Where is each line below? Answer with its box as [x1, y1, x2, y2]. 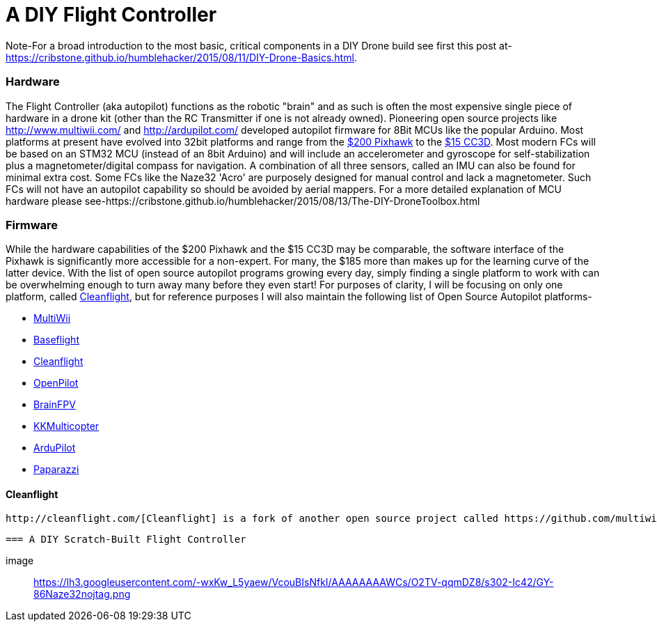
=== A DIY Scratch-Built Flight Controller [6, 534, 246, 545]
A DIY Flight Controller [6, 3, 217, 26]
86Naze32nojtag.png [33, 588, 131, 601]
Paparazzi [33, 463, 79, 476]
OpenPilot [33, 377, 79, 389]
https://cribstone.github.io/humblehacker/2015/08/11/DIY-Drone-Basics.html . [6, 51, 357, 63]
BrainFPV [33, 398, 76, 411]
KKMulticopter [33, 420, 100, 433]
